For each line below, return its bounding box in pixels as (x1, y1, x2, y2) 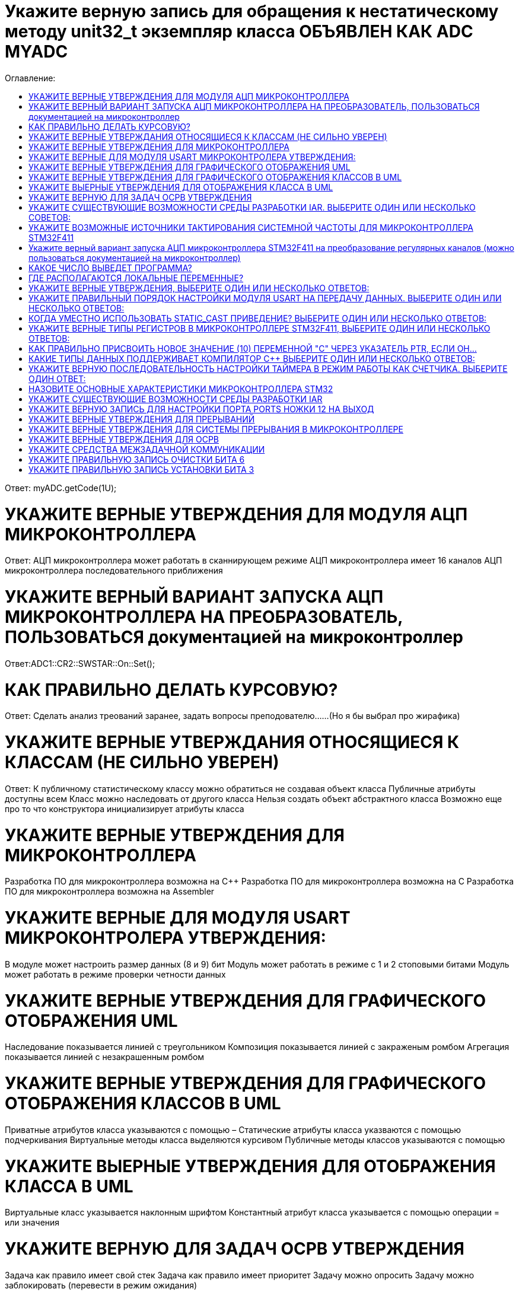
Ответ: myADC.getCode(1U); (5, 482, 117, 493)
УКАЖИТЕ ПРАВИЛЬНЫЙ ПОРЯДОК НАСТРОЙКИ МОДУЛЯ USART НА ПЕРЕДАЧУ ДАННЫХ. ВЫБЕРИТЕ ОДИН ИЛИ (28, 292, 502, 303)
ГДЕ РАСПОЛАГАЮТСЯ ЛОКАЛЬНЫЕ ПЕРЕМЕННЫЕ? (28, 272, 244, 283)
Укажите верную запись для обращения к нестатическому (5, 1, 499, 21)
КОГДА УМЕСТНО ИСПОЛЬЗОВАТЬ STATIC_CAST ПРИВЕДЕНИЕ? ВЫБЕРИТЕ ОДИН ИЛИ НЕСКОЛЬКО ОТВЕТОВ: (28, 313, 487, 323)
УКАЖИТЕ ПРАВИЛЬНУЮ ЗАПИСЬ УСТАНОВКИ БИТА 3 (28, 464, 254, 475)
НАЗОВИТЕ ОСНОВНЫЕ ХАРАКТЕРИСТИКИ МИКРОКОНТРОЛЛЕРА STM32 (28, 383, 333, 394)
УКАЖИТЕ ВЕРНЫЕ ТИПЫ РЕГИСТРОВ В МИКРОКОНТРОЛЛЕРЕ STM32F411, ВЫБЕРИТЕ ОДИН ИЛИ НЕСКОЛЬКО (28, 323, 491, 333)
